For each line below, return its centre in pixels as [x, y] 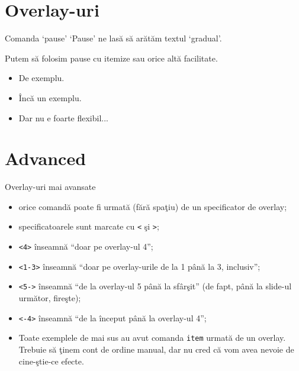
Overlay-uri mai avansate [50, 187]
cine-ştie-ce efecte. [51, 361]
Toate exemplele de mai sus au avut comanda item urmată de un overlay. [152, 338]
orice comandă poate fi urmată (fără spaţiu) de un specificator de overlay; [153, 206]
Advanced [46, 158]
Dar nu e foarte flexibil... [63, 117]
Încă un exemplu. [50, 97]
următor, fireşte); [50, 298]
